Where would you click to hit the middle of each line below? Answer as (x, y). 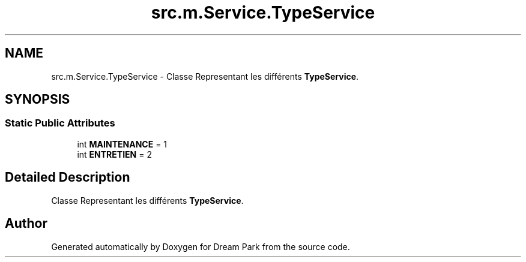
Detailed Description (68, 177)
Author (26, 224)
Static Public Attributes (60, 123)
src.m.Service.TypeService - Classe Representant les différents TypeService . (205, 76)
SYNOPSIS (38, 100)
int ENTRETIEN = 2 (114, 154)
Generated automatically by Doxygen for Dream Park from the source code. (201, 246)
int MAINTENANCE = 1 (122, 144)
